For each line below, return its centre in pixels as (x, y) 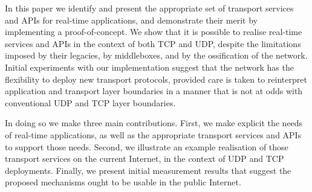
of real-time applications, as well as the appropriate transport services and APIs (153, 134)
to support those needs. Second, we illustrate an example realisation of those (147, 146)
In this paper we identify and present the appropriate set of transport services (149, 8)
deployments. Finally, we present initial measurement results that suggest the (148, 170)
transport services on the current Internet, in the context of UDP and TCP (145, 158)
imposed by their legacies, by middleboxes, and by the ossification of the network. (156, 55)
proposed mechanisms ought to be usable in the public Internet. (123, 182)
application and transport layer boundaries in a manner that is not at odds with (154, 91)
